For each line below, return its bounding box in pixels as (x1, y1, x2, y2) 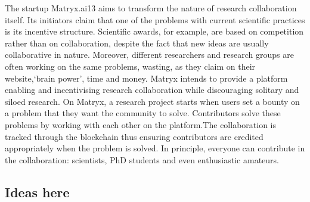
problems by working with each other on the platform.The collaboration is (5, 118, 276, 130)
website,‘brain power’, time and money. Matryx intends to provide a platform (5, 72, 288, 84)
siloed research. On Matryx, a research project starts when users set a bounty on (5, 95, 300, 107)
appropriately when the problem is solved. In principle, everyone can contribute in (5, 142, 305, 154)
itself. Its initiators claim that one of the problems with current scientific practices (5, 13, 305, 26)
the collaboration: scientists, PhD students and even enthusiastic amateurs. (5, 153, 279, 166)
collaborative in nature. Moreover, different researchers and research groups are (5, 48, 294, 61)
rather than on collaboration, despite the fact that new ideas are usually (5, 36, 269, 49)
